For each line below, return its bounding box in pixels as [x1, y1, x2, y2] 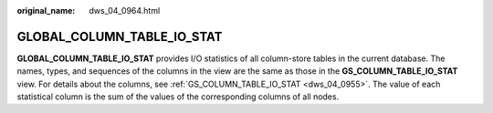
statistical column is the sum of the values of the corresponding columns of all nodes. [16, 91, 340, 102]
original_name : [16, 5, 76, 15]
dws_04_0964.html [89, 5, 161, 15]
